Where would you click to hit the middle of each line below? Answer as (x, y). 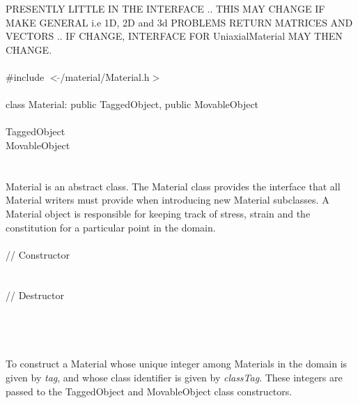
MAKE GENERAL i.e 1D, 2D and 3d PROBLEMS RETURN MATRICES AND (179, 22)
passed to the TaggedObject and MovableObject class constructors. (149, 391)
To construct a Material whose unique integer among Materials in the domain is (177, 364)
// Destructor (35, 295)
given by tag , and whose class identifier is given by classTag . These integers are (174, 378)
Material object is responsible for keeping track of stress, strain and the (158, 213)
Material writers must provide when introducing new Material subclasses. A (168, 200)
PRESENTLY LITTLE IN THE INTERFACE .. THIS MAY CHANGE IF (165, 8)
